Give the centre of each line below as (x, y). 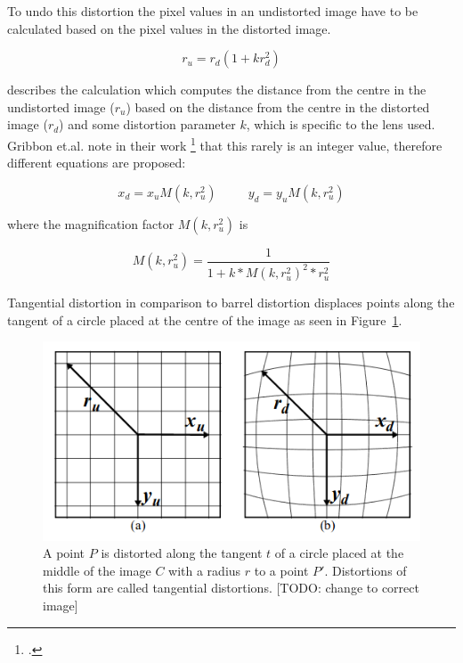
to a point (281, 570)
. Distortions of (366, 570)
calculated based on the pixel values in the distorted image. (169, 28)
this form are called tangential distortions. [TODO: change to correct (231, 588)
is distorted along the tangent (182, 553)
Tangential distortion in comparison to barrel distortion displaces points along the (231, 303)
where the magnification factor (91, 223)
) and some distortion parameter (147, 124)
